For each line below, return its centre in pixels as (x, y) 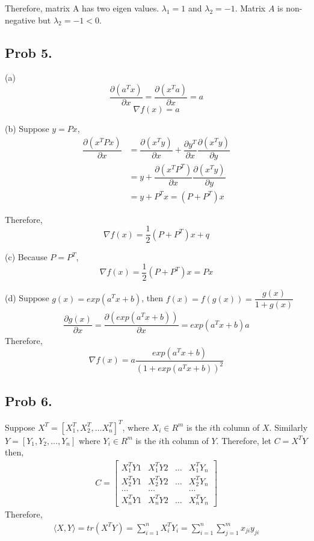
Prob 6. (29, 400)
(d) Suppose (27, 298)
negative (20, 20)
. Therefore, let (244, 440)
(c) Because (26, 257)
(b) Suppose (27, 129)
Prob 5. (29, 52)
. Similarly (288, 427)
